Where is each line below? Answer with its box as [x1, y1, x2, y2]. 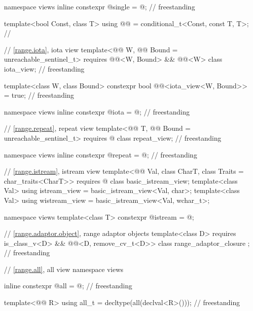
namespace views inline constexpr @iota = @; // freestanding [4, 106, 190, 117]
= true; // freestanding [4, 90, 74, 100]
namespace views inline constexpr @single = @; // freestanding [4, 1, 195, 11]
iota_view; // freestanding [4, 63, 85, 74]
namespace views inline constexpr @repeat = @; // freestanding [4, 149, 197, 159]
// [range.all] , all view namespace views [4, 264, 124, 274]
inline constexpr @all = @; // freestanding [4, 280, 133, 291]
